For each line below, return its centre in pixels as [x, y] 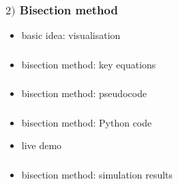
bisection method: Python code [87, 122]
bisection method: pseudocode [84, 93]
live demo [42, 145]
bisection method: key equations [89, 64]
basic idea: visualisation [71, 35]
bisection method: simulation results [97, 174]
